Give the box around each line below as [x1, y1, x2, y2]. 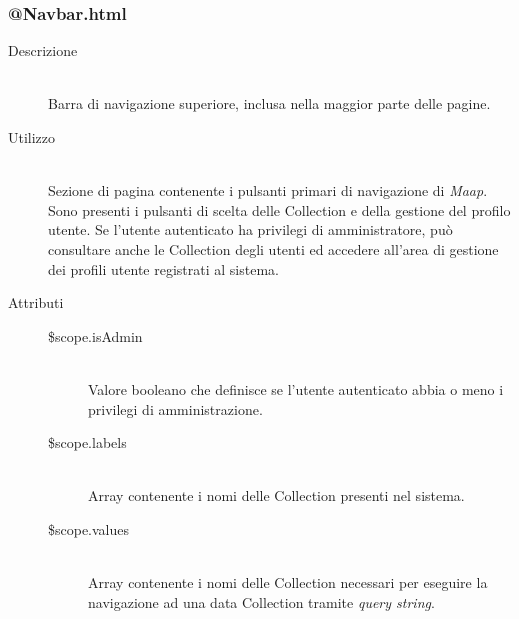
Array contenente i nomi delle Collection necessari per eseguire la [88, 572, 488, 593]
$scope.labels [48, 432, 127, 453]
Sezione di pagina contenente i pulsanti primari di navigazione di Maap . [48, 180, 488, 201]
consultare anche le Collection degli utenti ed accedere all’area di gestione [48, 238, 499, 259]
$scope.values [48, 518, 130, 539]
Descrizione [8, 40, 78, 61]
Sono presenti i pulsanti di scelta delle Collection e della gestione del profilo [48, 199, 511, 220]
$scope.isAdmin [48, 325, 143, 346]
